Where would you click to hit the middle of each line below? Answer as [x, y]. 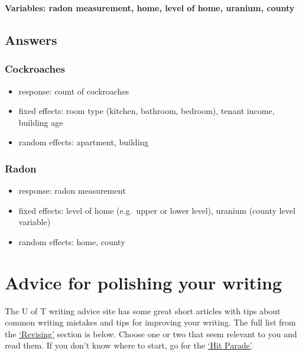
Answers [31, 39]
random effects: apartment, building [84, 142]
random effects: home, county [72, 241]
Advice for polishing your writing [143, 282]
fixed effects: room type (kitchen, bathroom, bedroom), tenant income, [147, 111]
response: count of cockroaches [74, 91]
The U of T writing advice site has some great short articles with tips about [143, 310]
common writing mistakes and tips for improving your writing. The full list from [150, 322]
